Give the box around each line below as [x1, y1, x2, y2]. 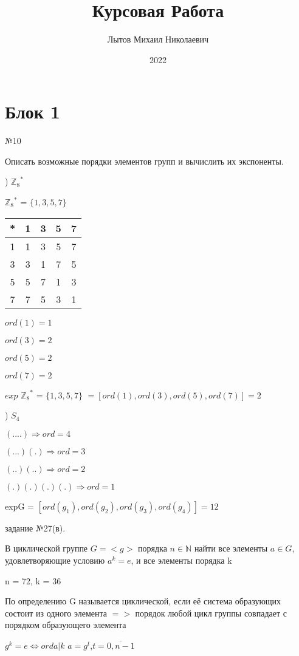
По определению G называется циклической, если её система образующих [5, 595, 281, 607]
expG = [5, 499, 34, 512]
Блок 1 [5, 99, 60, 124]
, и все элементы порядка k [131, 554, 232, 566]
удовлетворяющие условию [5, 554, 105, 566]
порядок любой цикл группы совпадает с [135, 606, 287, 619]
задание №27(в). [5, 521, 66, 534]
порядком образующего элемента [5, 618, 126, 631]
